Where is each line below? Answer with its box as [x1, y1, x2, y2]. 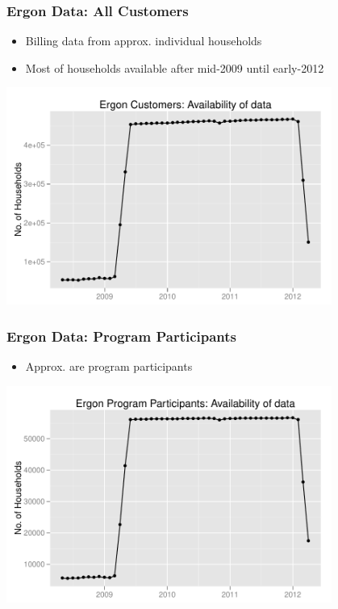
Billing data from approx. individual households [25, 32, 262, 49]
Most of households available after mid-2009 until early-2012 [25, 59, 324, 76]
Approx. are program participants [25, 358, 193, 374]
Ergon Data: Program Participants [6, 325, 237, 346]
